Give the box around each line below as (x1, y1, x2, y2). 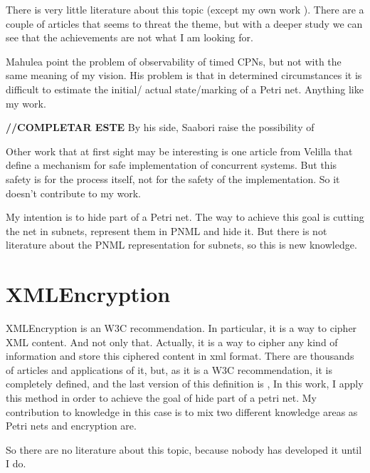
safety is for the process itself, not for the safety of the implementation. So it (6, 171, 340, 186)
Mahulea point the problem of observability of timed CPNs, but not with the (6, 53, 342, 68)
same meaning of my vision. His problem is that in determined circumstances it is (6, 68, 362, 83)
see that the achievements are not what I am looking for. (6, 30, 253, 45)
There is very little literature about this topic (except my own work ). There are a (6, 2, 364, 16)
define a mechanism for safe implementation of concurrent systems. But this (6, 157, 337, 172)
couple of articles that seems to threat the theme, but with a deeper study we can (6, 16, 363, 31)
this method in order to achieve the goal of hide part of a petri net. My (6, 390, 317, 405)
